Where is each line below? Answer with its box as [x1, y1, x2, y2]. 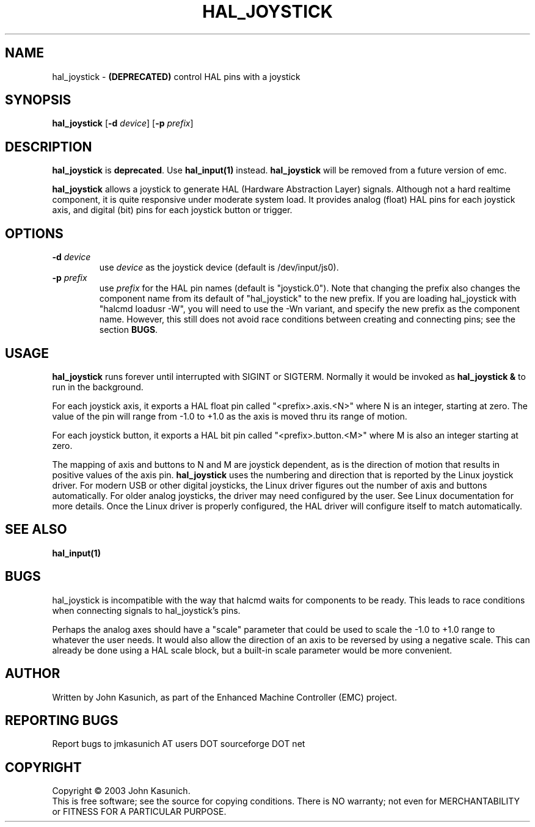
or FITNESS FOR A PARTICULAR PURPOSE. [52, 806, 227, 817]
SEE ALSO [5, 522, 67, 537]
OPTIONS [5, 225, 64, 241]
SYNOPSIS [5, 92, 71, 108]
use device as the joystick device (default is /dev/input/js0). [99, 262, 339, 273]
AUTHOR [5, 666, 60, 682]
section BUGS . [99, 324, 158, 335]
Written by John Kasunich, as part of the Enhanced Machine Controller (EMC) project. [52, 691, 397, 702]
